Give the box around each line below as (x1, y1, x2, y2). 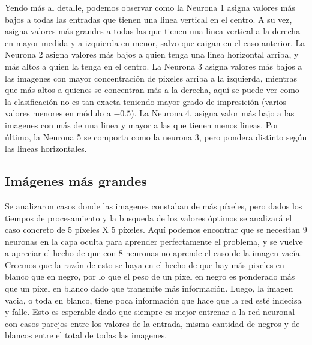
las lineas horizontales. (5, 142, 87, 155)
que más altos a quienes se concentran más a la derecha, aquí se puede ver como (5, 83, 299, 96)
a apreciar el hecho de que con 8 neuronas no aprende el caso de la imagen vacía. (5, 247, 302, 259)
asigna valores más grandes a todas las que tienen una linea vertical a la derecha (5, 25, 301, 37)
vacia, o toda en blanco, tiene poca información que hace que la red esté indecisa (5, 293, 302, 306)
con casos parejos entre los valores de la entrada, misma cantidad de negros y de (5, 317, 300, 329)
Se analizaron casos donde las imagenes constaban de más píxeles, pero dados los (5, 199, 302, 212)
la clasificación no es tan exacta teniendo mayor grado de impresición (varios (5, 95, 287, 107)
